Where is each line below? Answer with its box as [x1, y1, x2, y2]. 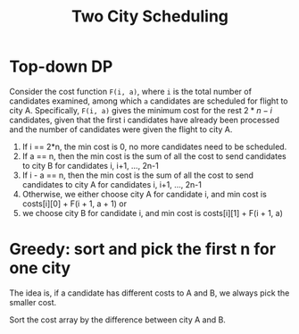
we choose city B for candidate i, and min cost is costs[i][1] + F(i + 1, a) [21, 207, 284, 218]
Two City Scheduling [71, 6, 229, 27]
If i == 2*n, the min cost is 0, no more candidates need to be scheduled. [21, 141, 287, 152]
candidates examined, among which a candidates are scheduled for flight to [9, 96, 288, 106]
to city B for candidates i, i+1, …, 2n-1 [21, 160, 159, 171]
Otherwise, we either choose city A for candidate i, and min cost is [21, 188, 268, 199]
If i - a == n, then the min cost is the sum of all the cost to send [21, 170, 254, 180]
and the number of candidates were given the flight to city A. [9, 123, 233, 135]
